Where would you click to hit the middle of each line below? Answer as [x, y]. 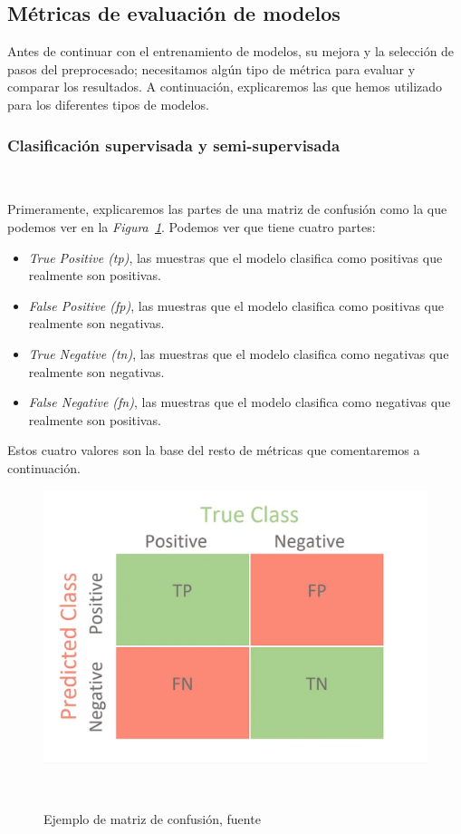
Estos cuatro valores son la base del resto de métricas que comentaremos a [214, 450]
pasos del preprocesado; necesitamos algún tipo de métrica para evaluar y [211, 68]
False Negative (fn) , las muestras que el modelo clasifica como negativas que [240, 402]
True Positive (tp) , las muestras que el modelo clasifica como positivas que [235, 257]
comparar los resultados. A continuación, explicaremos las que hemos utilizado [225, 87]
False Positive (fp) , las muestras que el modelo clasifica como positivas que [236, 305]
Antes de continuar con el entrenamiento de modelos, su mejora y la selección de [231, 51]
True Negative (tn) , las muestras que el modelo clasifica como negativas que [239, 353]
